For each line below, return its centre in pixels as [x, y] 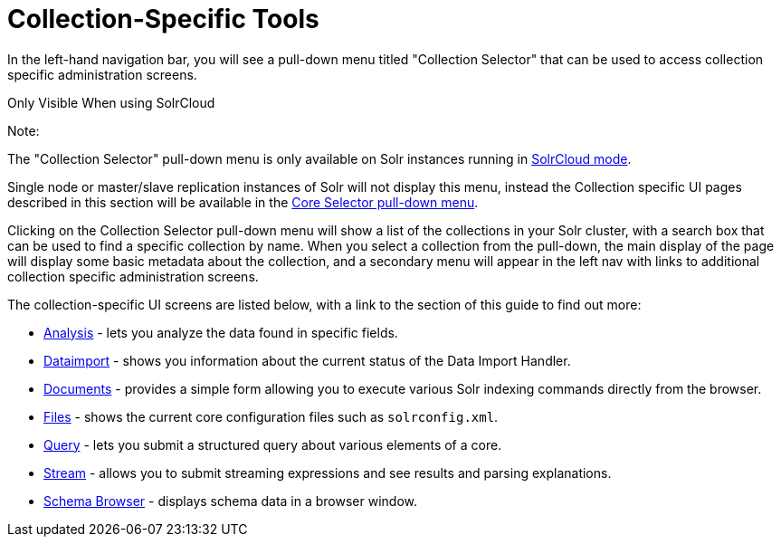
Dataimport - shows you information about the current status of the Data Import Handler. [307, 360]
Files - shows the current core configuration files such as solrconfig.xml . [271, 416]
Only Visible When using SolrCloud [111, 102]
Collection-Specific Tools [163, 19]
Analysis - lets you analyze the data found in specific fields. [221, 332]
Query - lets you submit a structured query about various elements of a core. [273, 444]
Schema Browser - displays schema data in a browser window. [231, 501]
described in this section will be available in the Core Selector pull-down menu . [243, 202]
